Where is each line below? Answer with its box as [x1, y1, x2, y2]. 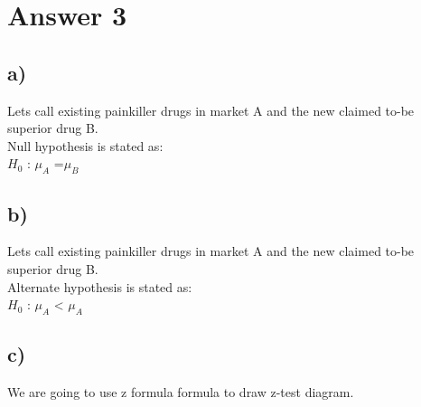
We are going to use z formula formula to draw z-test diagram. [7, 383, 354, 402]
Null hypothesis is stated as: [7, 136, 164, 155]
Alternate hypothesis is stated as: [7, 277, 192, 296]
